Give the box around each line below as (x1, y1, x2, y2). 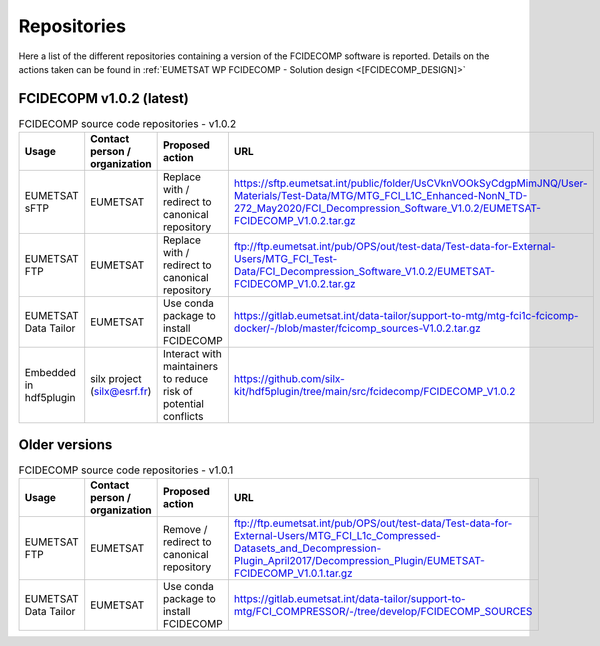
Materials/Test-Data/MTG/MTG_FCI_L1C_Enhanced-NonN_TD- (233, 189, 528, 203)
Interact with (162, 347, 222, 361)
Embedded (24, 366, 77, 380)
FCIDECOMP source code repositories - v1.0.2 (18, 117, 237, 131)
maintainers (162, 360, 219, 374)
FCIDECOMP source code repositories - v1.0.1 (18, 463, 234, 477)
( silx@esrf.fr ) (90, 385, 152, 399)
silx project (90, 372, 142, 386)
